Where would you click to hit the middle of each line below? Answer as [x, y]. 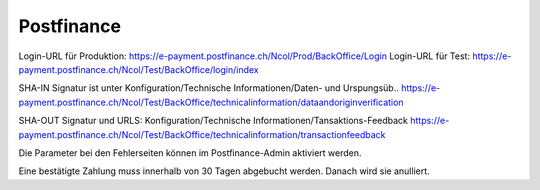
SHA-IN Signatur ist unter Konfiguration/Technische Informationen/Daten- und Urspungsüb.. [208, 88]
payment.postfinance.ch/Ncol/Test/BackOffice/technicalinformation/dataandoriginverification [211, 102]
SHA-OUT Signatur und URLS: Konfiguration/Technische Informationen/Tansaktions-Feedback [213, 121]
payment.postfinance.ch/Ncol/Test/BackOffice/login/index [138, 69]
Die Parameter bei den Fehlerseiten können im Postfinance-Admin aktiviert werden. [190, 152]
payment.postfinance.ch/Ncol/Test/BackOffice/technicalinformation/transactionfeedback [202, 134]
